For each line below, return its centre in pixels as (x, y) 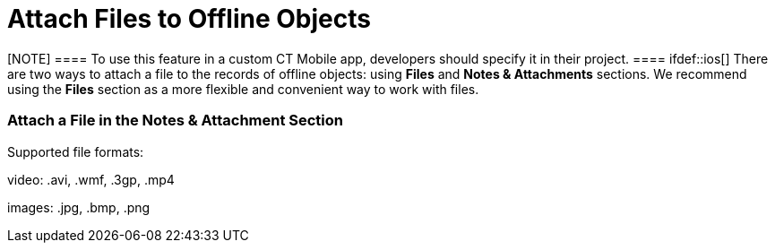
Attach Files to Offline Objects (189, 19)
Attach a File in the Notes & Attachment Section (176, 121)
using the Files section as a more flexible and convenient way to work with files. (243, 89)
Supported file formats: (76, 151)
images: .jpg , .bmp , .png (79, 207)
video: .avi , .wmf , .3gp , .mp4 (91, 179)
